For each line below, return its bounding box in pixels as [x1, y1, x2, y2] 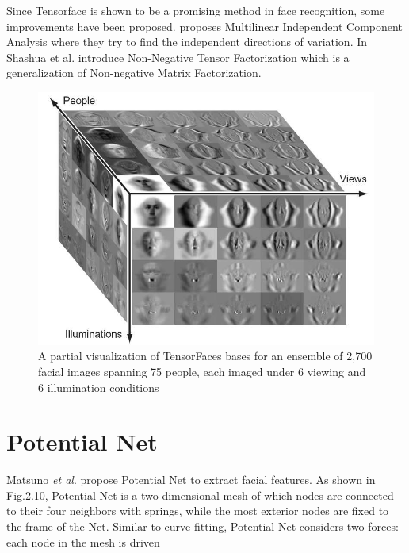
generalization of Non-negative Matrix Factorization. [6, 64, 262, 81]
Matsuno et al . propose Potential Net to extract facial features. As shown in [6, 471, 376, 488]
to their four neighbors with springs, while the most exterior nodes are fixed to [6, 502, 389, 519]
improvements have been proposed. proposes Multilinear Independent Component [6, 17, 403, 34]
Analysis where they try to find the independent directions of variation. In [6, 33, 368, 50]
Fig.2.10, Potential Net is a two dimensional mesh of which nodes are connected [6, 486, 394, 503]
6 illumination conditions [38, 378, 159, 395]
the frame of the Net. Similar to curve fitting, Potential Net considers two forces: [6, 518, 399, 535]
